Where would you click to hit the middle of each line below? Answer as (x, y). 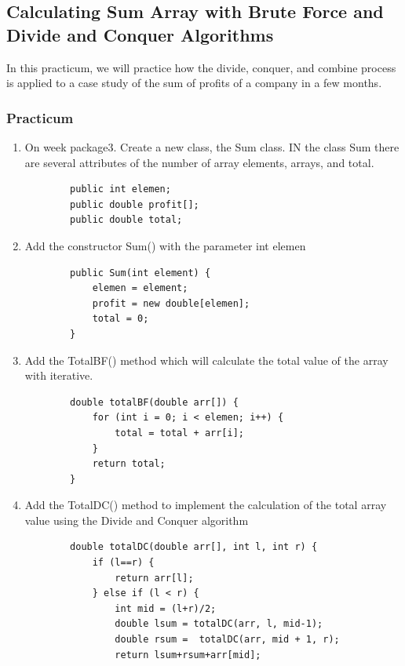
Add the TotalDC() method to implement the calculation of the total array (206, 505)
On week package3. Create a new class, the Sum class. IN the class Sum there (212, 147)
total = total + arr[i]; (179, 433)
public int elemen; (120, 189)
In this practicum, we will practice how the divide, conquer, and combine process (201, 67)
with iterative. (59, 375)
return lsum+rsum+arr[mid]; (188, 655)
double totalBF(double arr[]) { (154, 402)
